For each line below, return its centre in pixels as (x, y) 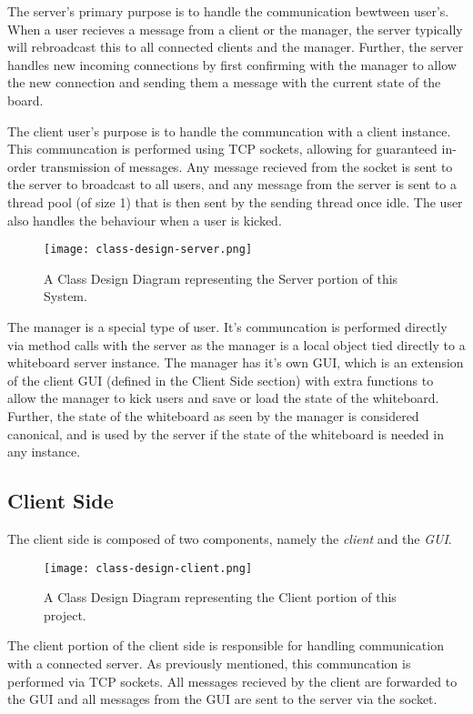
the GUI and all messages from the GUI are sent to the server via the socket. (222, 699)
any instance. (44, 452)
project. (65, 614)
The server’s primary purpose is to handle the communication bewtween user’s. (228, 11)
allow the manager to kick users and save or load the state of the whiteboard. (223, 398)
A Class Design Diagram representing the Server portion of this (221, 278)
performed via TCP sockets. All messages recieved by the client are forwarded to (232, 681)
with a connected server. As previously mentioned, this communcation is (209, 663)
